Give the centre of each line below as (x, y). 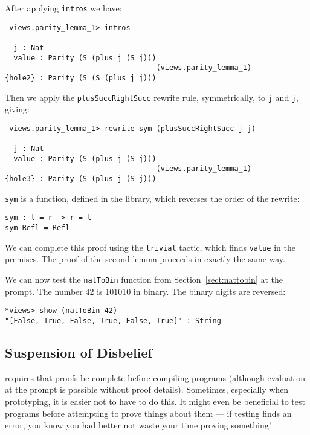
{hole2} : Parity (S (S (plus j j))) (81, 78)
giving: (17, 109)
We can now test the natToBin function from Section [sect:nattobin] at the (144, 279)
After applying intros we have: (63, 8)
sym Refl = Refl (37, 228)
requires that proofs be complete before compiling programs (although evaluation (155, 377)
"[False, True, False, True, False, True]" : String (113, 321)
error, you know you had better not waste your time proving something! (138, 425)
